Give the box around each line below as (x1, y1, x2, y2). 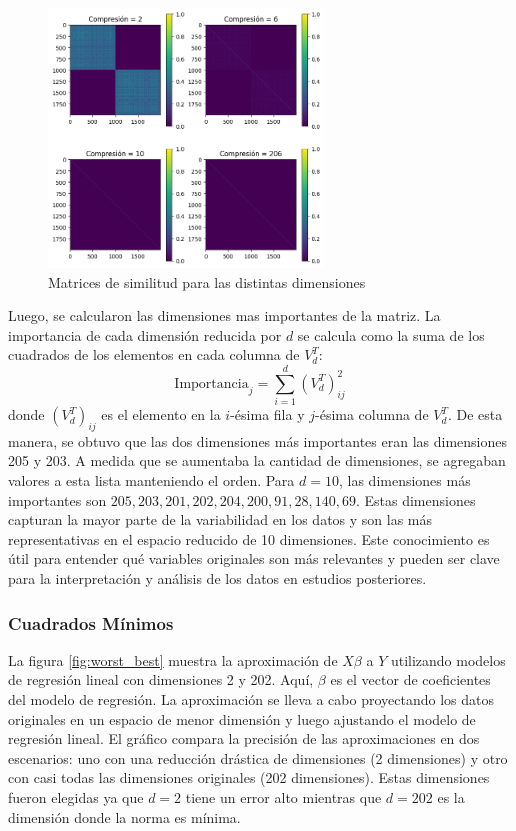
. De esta (447, 404, 503, 425)
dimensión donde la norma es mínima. (8, 806, 241, 827)
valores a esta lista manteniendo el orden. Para (8, 470, 295, 491)
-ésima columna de (315, 404, 429, 425)
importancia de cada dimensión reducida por (8, 324, 282, 345)
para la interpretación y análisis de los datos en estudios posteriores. (8, 568, 427, 589)
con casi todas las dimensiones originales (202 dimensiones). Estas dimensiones (8, 767, 490, 788)
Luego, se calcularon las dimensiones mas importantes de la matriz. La (8, 305, 441, 326)
